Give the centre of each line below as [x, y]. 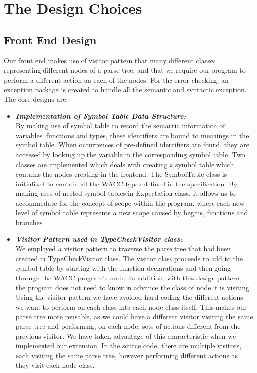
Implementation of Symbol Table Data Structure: [101, 116]
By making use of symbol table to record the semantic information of [120, 125]
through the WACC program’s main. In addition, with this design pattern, [128, 278]
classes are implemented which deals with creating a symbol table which [125, 164]
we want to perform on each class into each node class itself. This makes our [131, 306]
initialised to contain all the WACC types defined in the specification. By [127, 183]
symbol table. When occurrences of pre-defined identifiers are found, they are [132, 145]
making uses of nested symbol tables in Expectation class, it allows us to [126, 193]
